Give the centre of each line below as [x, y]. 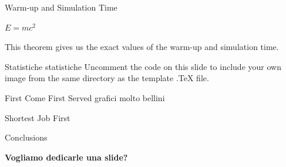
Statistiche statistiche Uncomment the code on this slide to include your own [143, 66]
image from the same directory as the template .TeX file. [107, 78]
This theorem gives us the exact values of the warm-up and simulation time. [142, 47]
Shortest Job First [38, 117]
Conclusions [26, 137]
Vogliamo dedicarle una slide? [66, 157]
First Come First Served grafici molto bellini [85, 97]
